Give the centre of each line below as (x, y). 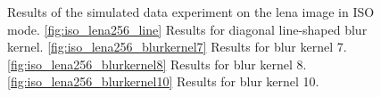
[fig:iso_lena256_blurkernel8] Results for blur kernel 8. (157, 64)
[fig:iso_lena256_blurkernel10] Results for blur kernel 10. (163, 81)
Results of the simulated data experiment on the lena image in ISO (191, 12)
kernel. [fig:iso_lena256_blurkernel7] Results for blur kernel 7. (177, 47)
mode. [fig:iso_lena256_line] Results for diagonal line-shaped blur (187, 29)
